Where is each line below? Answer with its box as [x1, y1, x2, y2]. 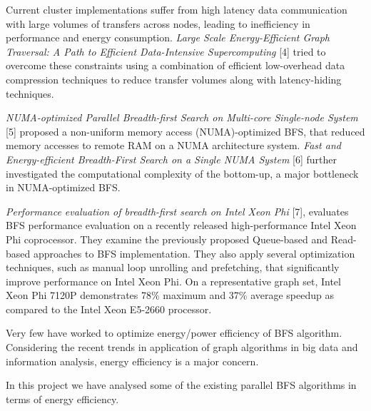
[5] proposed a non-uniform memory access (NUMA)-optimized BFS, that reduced [6, 123, 365, 138]
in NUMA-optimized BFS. [6, 180, 121, 195]
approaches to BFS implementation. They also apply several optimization [33, 245, 355, 260]
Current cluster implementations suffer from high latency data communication [6, 2, 347, 16]
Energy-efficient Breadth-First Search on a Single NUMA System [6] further [6, 151, 337, 166]
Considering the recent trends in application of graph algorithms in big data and [6, 340, 358, 355]
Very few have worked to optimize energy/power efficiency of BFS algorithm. [6, 325, 342, 340]
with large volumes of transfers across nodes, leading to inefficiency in [6, 16, 310, 31]
